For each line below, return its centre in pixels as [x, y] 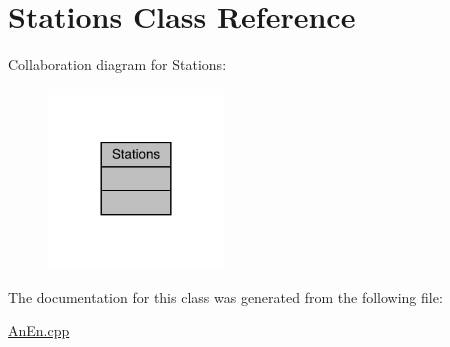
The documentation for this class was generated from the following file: [225, 296]
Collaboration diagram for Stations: [117, 64]
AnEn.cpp [39, 330]
